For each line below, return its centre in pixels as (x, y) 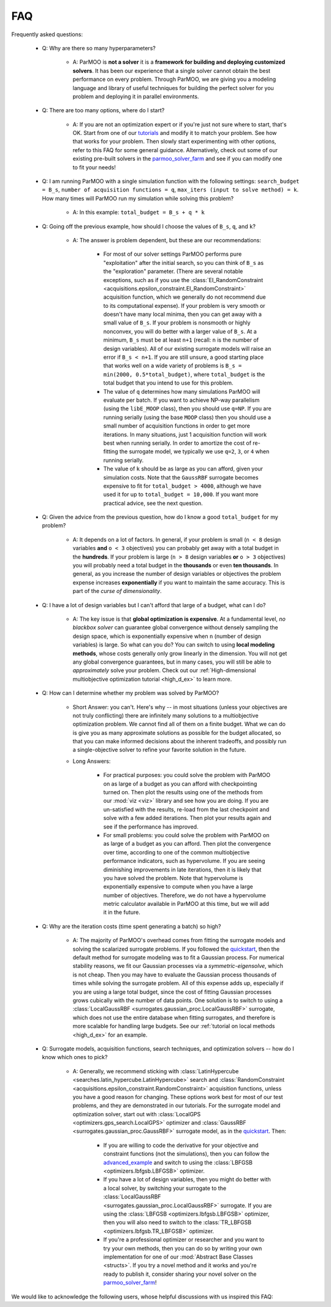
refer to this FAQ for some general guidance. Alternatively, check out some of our (175, 150)
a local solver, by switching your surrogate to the (165, 1188)
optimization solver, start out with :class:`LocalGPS (137, 1114)
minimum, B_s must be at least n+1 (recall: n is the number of (181, 340)
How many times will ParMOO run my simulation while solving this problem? (138, 198)
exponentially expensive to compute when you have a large (178, 887)
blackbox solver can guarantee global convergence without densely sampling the (175, 627)
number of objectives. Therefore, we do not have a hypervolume (185, 895)
